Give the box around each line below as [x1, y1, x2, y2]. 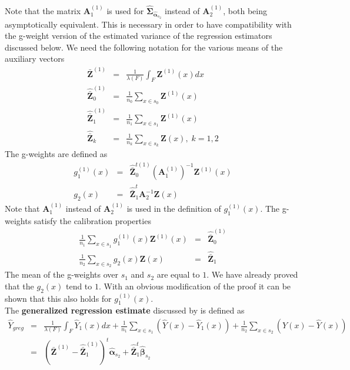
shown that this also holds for [5, 292, 112, 304]
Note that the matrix [5, 4, 81, 16]
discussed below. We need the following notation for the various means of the [5, 41, 283, 53]
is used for [106, 4, 144, 16]
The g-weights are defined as [5, 147, 108, 159]
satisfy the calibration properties [34, 214, 151, 226]
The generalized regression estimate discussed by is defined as [5, 304, 245, 316]
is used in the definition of [126, 202, 221, 215]
